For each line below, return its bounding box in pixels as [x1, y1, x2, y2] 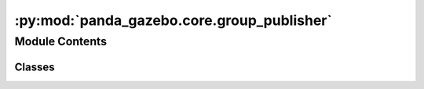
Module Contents [14, 34, 108, 48]
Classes [14, 60, 55, 73]
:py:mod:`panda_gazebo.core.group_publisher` [14, 12, 333, 29]
